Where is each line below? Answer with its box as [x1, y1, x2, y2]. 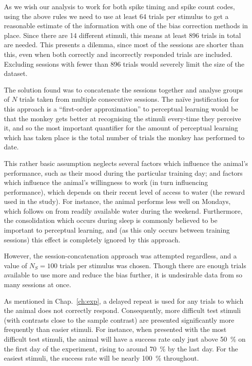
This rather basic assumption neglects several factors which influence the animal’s [4, 158, 248, 168]
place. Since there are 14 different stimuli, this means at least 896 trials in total [4, 30, 241, 40]
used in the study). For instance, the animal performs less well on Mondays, [4, 196, 231, 206]
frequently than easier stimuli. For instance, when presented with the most [4, 324, 227, 334]
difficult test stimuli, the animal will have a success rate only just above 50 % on [4, 334, 246, 344]
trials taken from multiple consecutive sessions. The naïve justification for [19, 94, 239, 104]
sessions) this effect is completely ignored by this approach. [4, 234, 180, 244]
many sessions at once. [4, 279, 71, 290]
